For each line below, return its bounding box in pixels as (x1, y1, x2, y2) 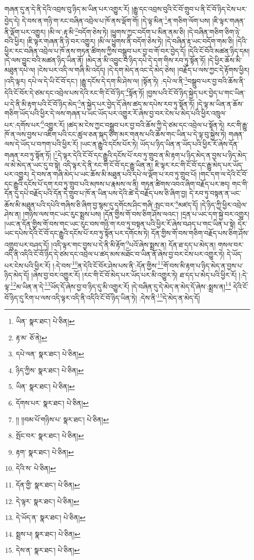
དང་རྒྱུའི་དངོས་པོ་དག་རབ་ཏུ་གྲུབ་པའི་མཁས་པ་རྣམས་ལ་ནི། (4, 178, 139, 188)
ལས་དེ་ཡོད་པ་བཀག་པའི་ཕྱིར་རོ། (4, 138, 78, 149)
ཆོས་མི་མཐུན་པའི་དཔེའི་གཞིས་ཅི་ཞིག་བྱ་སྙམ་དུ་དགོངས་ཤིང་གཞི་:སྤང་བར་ (4, 199, 176, 209)
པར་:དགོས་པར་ (4, 119, 41, 130)
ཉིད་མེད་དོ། (4, 270, 29, 280)
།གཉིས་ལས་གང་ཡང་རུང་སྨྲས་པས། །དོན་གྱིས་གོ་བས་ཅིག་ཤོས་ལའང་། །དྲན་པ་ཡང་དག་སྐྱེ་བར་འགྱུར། (23, 209, 250, 219)
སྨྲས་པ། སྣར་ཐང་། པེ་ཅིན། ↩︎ (16, 528, 80, 539)
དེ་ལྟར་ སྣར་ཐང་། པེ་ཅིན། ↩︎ (16, 496, 79, 506)
